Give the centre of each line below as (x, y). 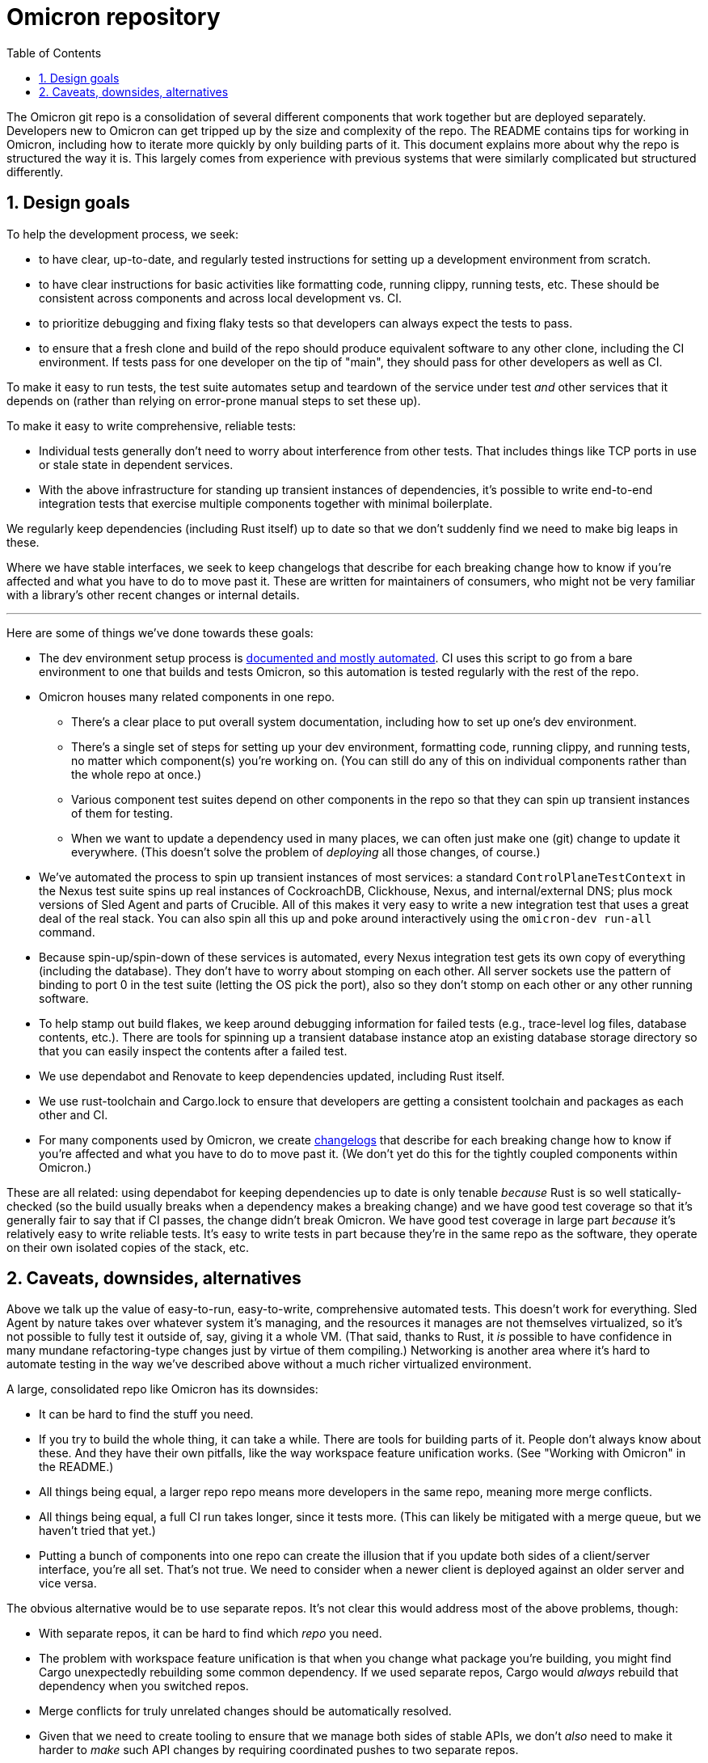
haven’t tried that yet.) (97, 1531)
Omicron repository (114, 17)
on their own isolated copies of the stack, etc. (128, 1247)
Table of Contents (54, 53)
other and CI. (74, 1114)
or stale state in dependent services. (136, 464)
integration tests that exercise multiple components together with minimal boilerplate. (266, 503)
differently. (35, 171)
